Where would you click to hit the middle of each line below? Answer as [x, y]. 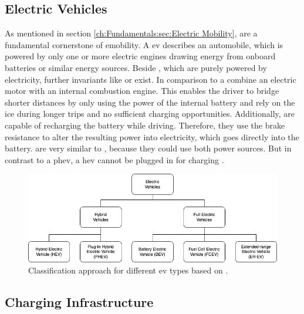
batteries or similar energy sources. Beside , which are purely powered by [136, 67]
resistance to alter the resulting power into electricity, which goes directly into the [152, 136]
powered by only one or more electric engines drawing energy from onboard [140, 56]
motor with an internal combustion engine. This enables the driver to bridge [142, 91]
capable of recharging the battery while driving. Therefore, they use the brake [145, 125]
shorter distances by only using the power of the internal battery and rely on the [150, 102]
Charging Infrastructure [79, 302]
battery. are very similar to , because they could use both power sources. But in [148, 148]
